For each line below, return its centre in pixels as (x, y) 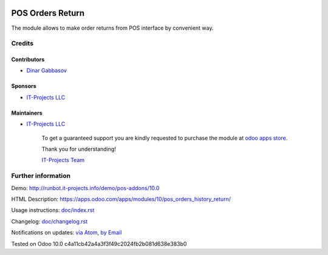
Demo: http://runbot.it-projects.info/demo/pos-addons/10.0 (85, 188)
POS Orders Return (48, 13)
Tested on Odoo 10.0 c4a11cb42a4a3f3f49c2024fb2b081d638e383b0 (99, 243)
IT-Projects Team (63, 160)
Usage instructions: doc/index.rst (53, 210)
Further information (41, 176)
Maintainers (27, 113)
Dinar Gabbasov (46, 70)
